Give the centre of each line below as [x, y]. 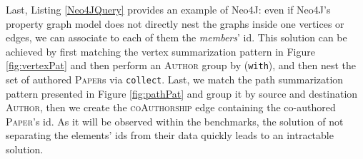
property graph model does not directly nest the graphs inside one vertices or [175, 23]
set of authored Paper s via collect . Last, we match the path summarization [175, 79]
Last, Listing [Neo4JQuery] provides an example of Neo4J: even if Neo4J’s [168, 9]
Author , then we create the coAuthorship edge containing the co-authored [171, 107]
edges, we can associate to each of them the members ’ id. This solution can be [176, 37]
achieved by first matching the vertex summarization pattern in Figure [160, 51]
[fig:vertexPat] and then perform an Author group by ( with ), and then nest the [181, 65]
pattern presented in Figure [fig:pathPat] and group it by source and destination [182, 93]
